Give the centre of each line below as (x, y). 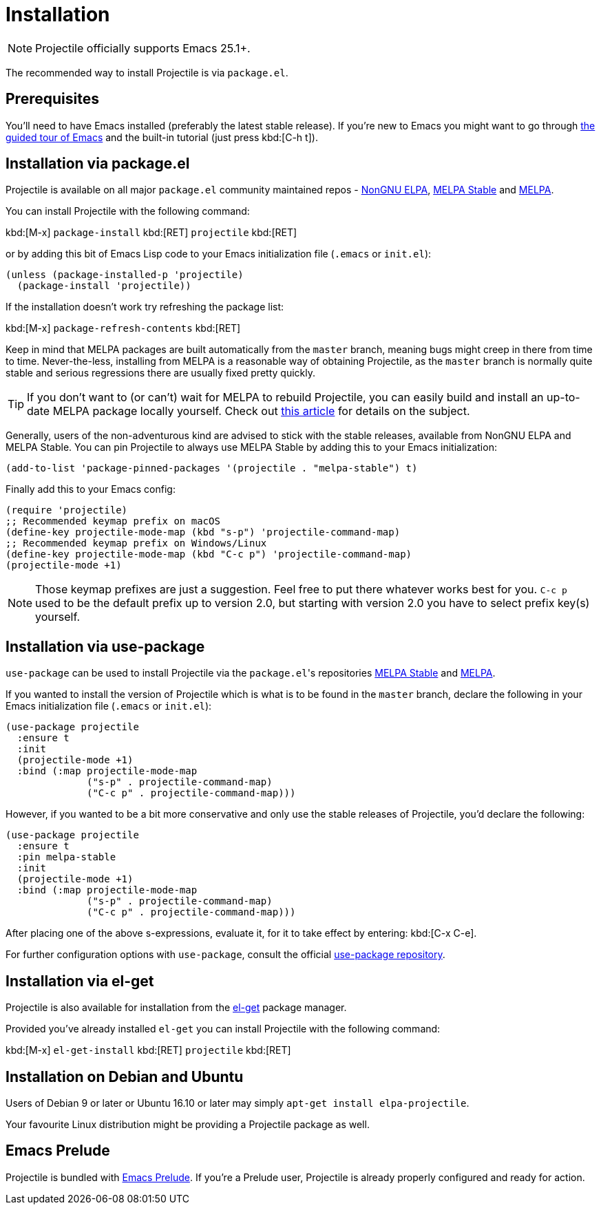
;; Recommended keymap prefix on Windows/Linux (136, 543)
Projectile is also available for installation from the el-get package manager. (176, 1008)
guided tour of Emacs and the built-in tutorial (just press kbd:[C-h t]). (162, 137)
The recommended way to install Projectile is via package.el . (147, 72)
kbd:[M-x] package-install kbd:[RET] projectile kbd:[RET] (151, 233)
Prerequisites (52, 99)
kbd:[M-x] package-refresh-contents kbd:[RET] (123, 328)
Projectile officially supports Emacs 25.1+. (143, 48)
